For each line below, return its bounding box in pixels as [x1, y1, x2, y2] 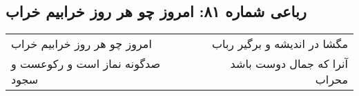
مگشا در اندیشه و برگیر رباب [211, 36, 348, 52]
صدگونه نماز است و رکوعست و [11, 56, 160, 72]
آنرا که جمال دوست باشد [230, 56, 348, 72]
